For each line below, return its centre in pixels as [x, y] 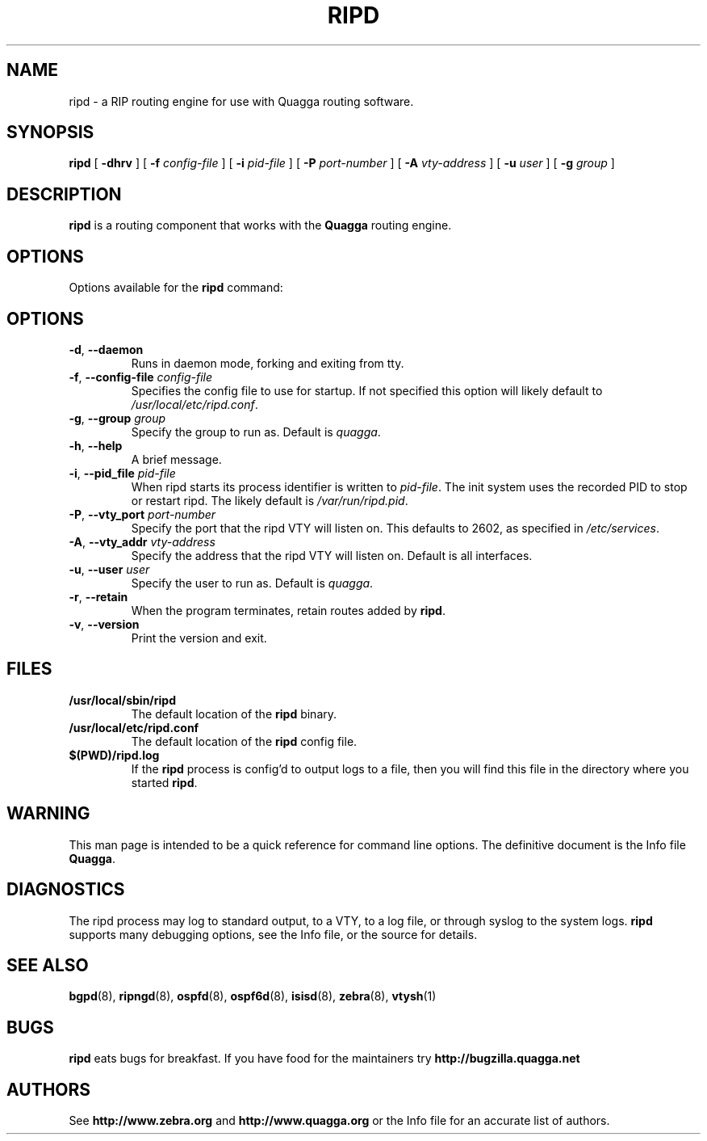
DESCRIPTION [64, 194]
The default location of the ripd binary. [234, 714]
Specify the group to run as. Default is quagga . [256, 432]
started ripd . [164, 782]
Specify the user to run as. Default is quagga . [252, 583]
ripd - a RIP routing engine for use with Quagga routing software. [241, 101]
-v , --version [104, 624]
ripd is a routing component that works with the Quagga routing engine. [260, 225]
